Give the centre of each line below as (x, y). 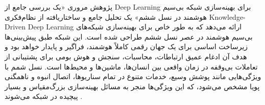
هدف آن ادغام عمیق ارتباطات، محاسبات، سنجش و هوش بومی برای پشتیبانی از (126, 56)
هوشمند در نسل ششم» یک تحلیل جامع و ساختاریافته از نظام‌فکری (106, 16)
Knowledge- (227, 16)
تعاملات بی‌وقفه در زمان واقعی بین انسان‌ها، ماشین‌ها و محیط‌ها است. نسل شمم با (131, 66)
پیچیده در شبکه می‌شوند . (44, 96)
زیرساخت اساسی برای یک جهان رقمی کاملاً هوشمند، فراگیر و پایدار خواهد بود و (126, 46)
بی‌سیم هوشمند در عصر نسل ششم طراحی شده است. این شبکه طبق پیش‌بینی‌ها (129, 36)
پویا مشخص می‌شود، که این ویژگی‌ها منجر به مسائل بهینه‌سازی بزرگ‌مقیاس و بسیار (132, 86)
